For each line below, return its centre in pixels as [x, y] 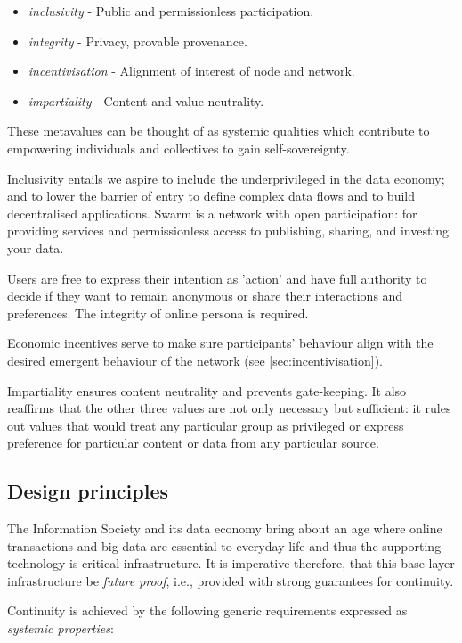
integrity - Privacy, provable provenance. [138, 41]
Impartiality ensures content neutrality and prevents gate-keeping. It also [207, 390]
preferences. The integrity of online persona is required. [158, 313]
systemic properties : [61, 628]
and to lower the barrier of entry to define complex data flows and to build [211, 196]
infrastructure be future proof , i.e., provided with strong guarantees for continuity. [231, 580]
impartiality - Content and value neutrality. [146, 100]
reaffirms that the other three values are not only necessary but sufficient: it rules [229, 408]
